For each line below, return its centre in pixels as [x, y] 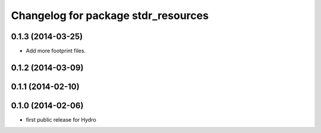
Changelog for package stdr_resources [110, 15]
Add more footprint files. [56, 51]
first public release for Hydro [61, 120]
